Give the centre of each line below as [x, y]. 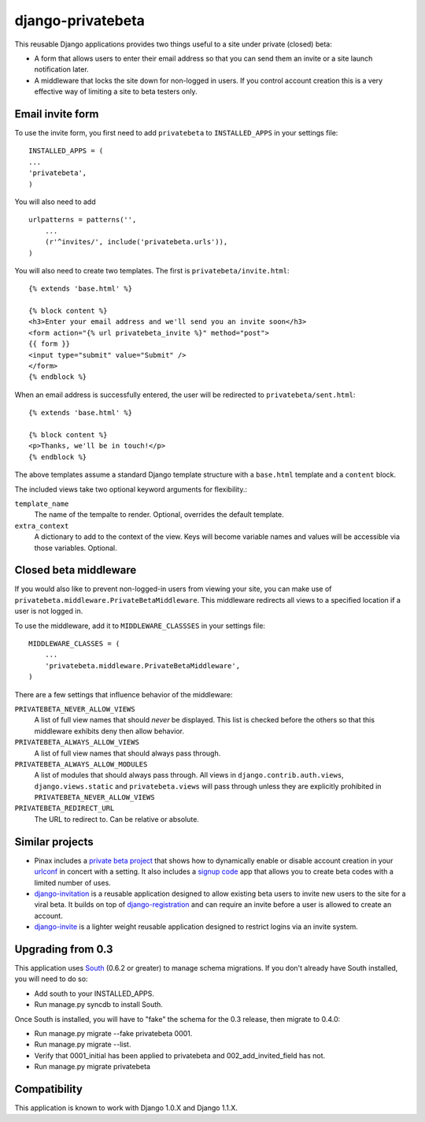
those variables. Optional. [76, 548]
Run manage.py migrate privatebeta [92, 1067]
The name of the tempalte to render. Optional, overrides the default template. [159, 515]
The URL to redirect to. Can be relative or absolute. [117, 819]
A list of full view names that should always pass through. [128, 753]
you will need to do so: [51, 979]
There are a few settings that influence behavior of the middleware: [124, 694]
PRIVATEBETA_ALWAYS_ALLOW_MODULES [81, 764]
